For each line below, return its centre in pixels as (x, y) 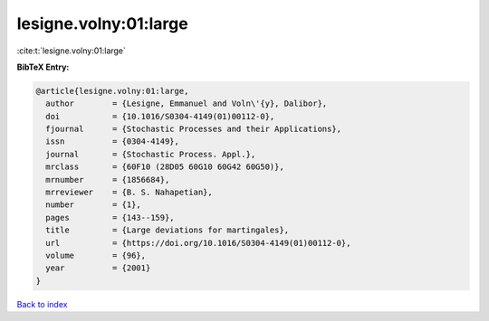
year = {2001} (98, 268)
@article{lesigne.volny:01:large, (112, 91)
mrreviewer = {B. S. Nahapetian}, (129, 193)
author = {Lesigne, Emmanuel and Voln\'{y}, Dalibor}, (187, 104)
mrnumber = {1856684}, (108, 179)
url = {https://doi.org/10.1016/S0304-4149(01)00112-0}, (198, 243)
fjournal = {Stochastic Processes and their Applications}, (194, 129)
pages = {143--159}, (110, 217)
